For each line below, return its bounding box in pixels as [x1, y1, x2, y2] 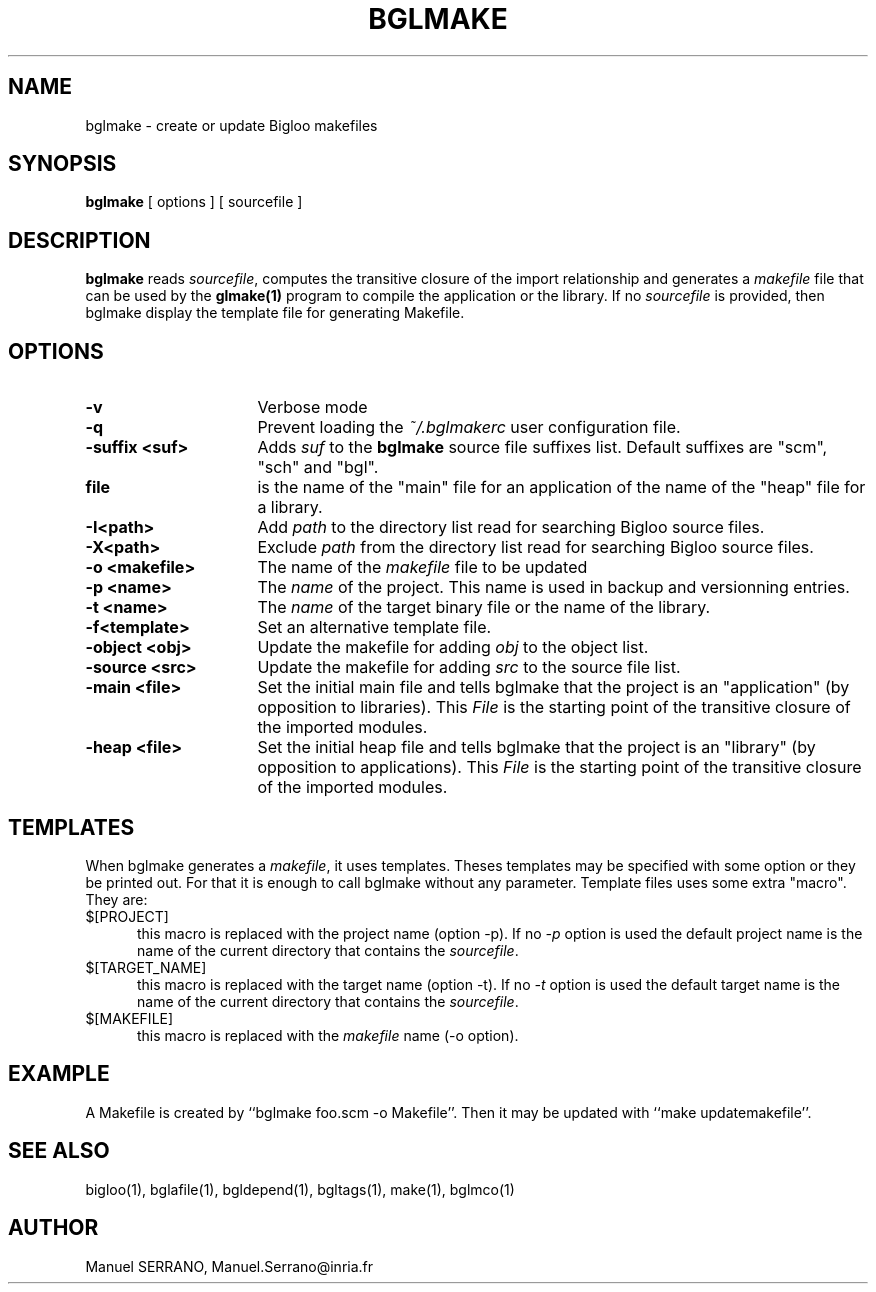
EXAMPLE [8, 1061, 110, 1087]
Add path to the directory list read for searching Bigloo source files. [257, 517, 765, 538]
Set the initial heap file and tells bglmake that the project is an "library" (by [257, 737, 816, 758]
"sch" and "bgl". [257, 457, 379, 478]
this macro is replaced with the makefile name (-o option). [137, 1026, 519, 1044]
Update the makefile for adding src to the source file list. [257, 657, 681, 678]
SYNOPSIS [8, 151, 117, 177]
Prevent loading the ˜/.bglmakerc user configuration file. [257, 417, 681, 438]
